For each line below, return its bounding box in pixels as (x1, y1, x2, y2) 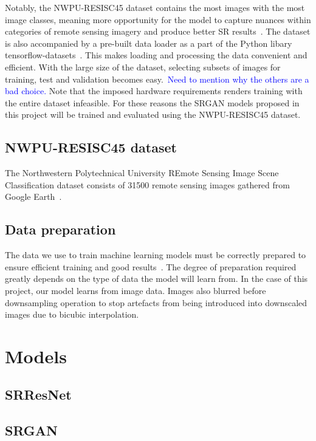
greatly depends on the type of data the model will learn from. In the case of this (5, 272, 308, 285)
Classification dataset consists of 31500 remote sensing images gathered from (5, 178, 290, 191)
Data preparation (5, 220, 116, 239)
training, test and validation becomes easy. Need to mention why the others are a (5, 72, 309, 85)
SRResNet (5, 385, 72, 404)
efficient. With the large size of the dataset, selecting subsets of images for (5, 60, 281, 73)
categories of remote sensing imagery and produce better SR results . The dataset (5, 25, 311, 38)
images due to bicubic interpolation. (5, 308, 139, 321)
